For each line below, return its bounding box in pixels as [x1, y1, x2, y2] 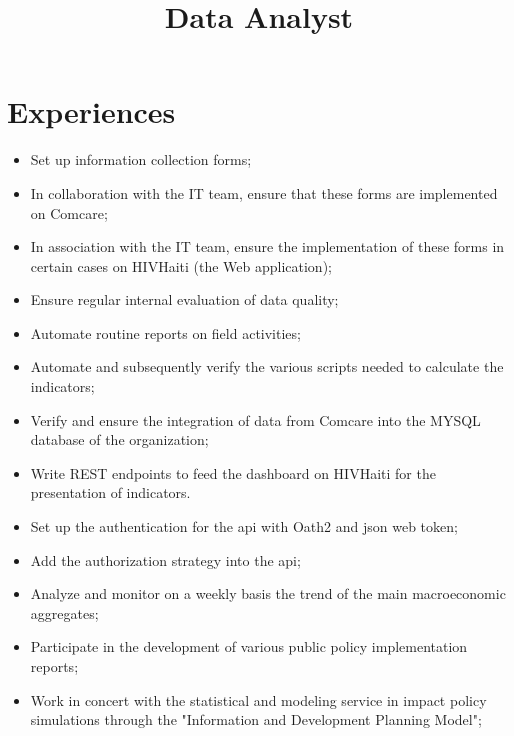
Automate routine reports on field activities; [30, 322, 301, 343]
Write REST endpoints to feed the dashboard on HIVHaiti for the [30, 462, 436, 483]
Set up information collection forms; [30, 149, 252, 170]
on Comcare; [30, 202, 108, 223]
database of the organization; [30, 429, 209, 450]
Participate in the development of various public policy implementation [30, 636, 468, 657]
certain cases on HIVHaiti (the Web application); [30, 255, 332, 276]
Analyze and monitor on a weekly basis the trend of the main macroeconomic [30, 583, 506, 604]
